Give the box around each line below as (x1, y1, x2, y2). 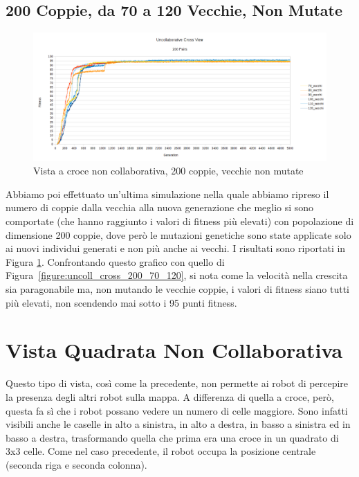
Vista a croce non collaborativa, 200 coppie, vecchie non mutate (33, 163, 304, 178)
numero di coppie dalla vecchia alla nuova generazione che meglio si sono (6, 200, 314, 215)
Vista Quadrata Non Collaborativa (6, 336, 343, 364)
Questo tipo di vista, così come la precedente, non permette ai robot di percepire (6, 376, 349, 390)
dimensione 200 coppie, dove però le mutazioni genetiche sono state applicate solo (6, 227, 351, 242)
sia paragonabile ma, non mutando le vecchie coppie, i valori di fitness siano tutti (6, 282, 349, 296)
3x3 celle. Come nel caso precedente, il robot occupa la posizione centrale (6, 444, 316, 458)
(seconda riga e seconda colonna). (6, 457, 147, 471)
